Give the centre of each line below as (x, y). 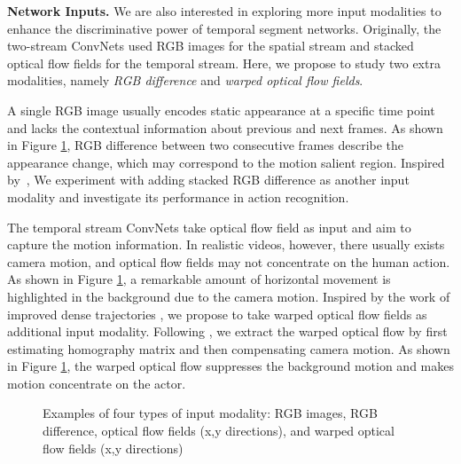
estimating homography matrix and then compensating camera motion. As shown (229, 348)
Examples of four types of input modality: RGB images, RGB (210, 413)
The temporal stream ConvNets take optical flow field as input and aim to (209, 227)
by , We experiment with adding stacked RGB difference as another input (208, 180)
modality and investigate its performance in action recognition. (178, 197)
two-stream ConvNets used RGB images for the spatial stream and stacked (211, 46)
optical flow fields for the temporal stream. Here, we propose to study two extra (224, 63)
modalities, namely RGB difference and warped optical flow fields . (185, 80)
